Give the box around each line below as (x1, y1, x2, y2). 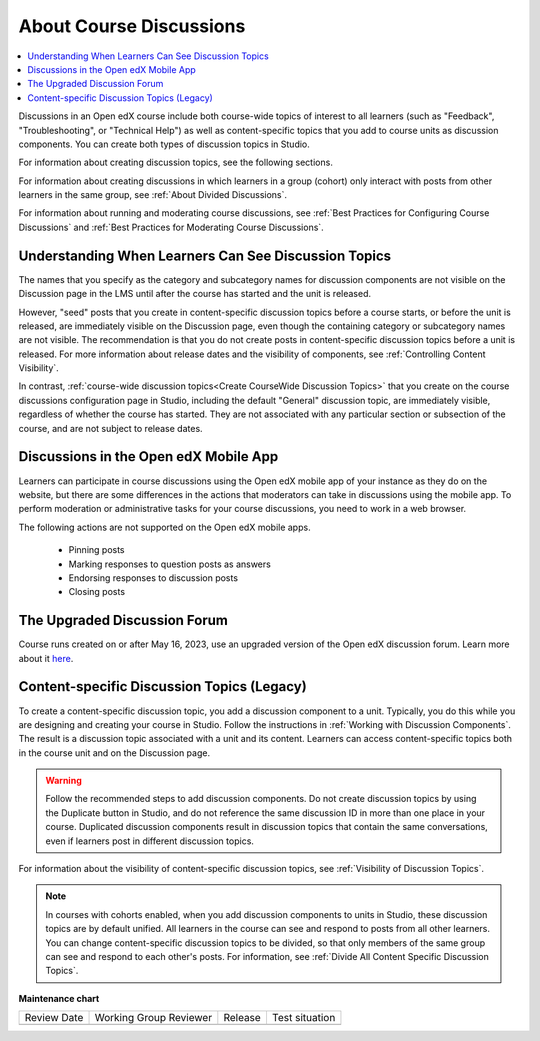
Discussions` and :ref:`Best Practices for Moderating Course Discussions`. (18, 221, 324, 233)
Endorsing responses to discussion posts (68, 571, 239, 584)
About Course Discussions (18, 15, 246, 37)
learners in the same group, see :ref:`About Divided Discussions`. (18, 189, 288, 201)
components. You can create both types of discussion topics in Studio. (18, 138, 310, 150)
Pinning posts (68, 544, 125, 556)
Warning (45, 775, 82, 787)
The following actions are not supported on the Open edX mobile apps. (18, 521, 311, 533)
